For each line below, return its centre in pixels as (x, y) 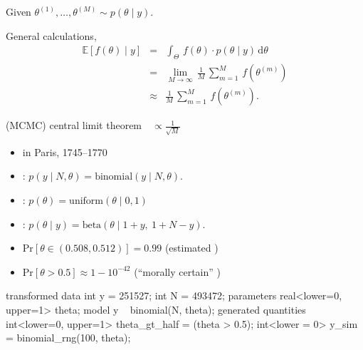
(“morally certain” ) (178, 271)
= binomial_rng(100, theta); (68, 338)
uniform (86, 201)
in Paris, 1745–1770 (65, 151)
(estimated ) (191, 248)
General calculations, (51, 35)
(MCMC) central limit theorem (74, 125)
